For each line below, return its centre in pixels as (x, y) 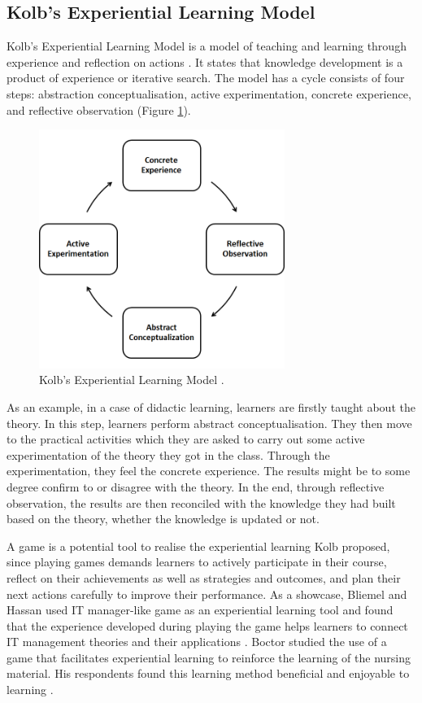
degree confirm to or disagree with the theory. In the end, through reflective (196, 486)
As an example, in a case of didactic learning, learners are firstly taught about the (211, 406)
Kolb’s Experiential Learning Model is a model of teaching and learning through (207, 46)
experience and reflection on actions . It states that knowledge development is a (205, 61)
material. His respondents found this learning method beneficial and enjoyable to (208, 673)
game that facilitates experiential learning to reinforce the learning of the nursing (209, 657)
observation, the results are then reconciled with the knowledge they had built (201, 502)
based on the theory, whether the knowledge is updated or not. (163, 519)
